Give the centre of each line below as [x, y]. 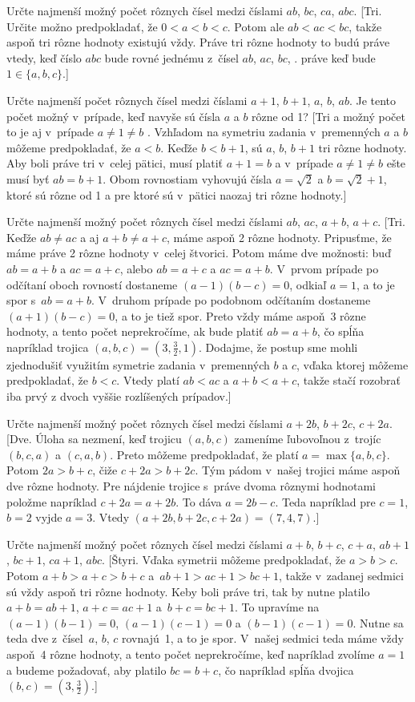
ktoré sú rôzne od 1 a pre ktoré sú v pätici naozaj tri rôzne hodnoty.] [177, 194]
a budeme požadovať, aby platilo [87, 670]
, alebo [136, 268]
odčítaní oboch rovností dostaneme [92, 284]
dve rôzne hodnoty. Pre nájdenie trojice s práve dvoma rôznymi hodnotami [191, 486]
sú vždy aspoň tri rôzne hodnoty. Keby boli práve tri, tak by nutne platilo [188, 591]
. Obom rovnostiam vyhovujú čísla [187, 178]
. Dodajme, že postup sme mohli [278, 347]
